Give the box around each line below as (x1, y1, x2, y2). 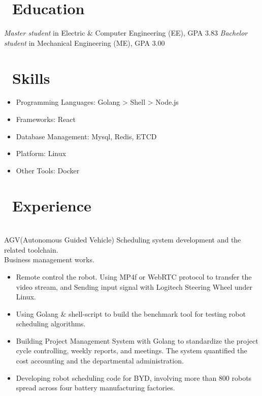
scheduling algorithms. (16, 318, 86, 329)
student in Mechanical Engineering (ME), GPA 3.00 (4, 37, 165, 48)
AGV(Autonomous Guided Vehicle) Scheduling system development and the (4, 234, 241, 245)
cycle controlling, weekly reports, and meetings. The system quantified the (16, 345, 247, 356)
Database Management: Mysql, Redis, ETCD (16, 131, 157, 141)
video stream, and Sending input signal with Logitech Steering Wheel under (16, 281, 253, 292)
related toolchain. (4, 244, 58, 255)
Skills (12, 67, 50, 88)
